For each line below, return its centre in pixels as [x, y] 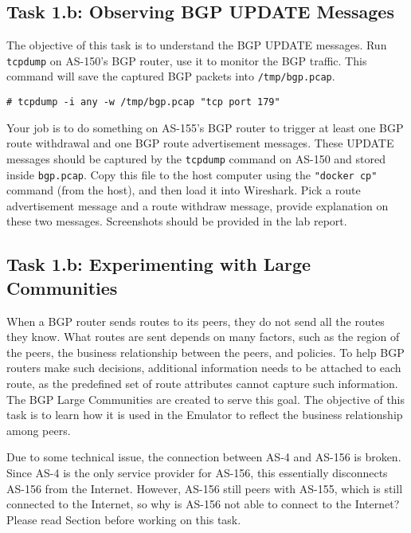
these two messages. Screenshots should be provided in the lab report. [177, 221]
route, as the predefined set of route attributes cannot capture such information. [202, 384]
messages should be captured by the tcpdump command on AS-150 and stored [196, 158]
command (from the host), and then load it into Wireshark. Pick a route [184, 190]
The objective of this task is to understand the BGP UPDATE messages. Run [197, 45]
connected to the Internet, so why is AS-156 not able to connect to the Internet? [203, 504]
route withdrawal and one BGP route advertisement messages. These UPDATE [200, 143]
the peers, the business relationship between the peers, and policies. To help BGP [205, 352]
